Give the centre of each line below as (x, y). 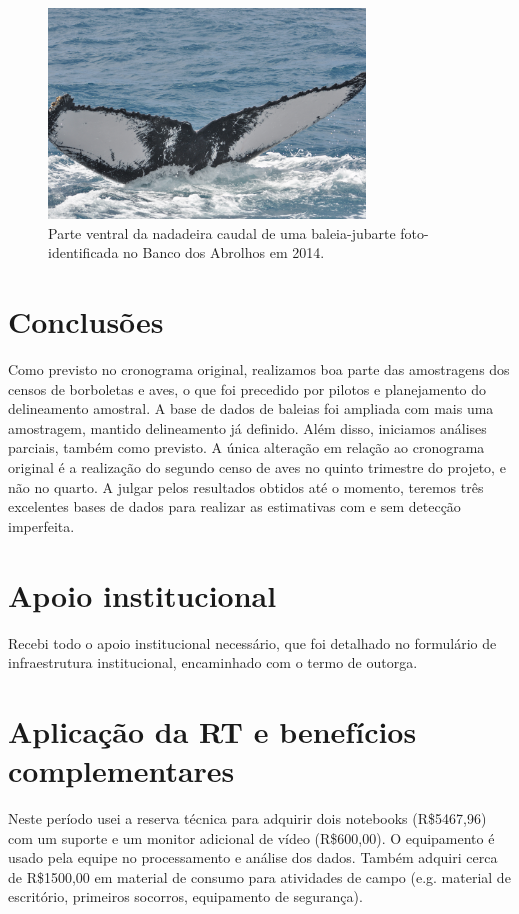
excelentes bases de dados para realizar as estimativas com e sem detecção (234, 506)
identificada (83, 252)
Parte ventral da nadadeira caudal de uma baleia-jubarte (222, 232)
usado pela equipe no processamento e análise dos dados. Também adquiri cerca (253, 857)
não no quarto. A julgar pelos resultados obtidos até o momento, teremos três (246, 486)
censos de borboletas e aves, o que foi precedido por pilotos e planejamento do (247, 388)
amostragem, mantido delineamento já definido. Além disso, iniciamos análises (247, 427)
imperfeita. (41, 525)
